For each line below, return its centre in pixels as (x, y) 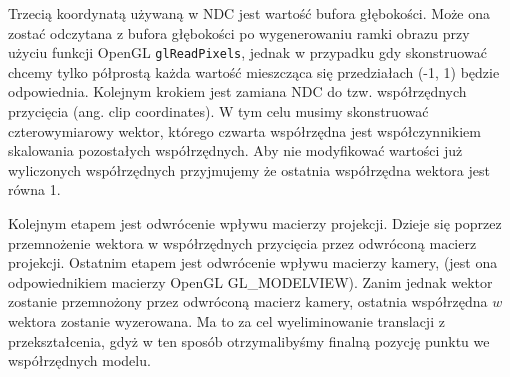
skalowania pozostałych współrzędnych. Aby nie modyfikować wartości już (235, 150)
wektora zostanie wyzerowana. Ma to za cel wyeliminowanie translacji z (226, 320)
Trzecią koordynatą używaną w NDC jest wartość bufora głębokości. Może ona (249, 13)
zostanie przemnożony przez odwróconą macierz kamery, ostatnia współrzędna (248, 301)
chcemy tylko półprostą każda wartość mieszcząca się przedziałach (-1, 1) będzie (254, 71)
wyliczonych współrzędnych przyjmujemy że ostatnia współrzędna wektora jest (249, 169)
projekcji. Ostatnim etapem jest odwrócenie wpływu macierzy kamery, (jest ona (253, 262)
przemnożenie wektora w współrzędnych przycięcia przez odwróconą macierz (242, 242)
